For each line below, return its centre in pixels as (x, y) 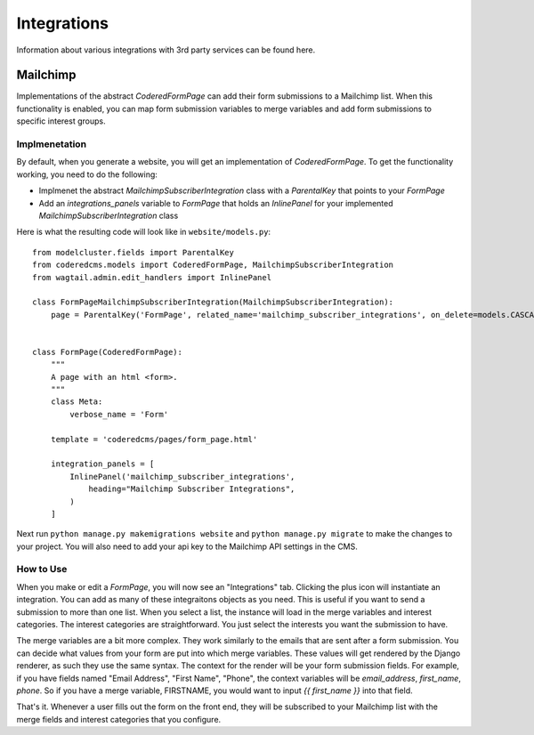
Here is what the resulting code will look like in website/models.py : (144, 232)
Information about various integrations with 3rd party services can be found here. (166, 50)
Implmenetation (52, 144)
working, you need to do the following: (87, 174)
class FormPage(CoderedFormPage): (107, 352)
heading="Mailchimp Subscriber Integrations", (192, 489)
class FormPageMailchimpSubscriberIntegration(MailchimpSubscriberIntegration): (213, 302)
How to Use (42, 569)
